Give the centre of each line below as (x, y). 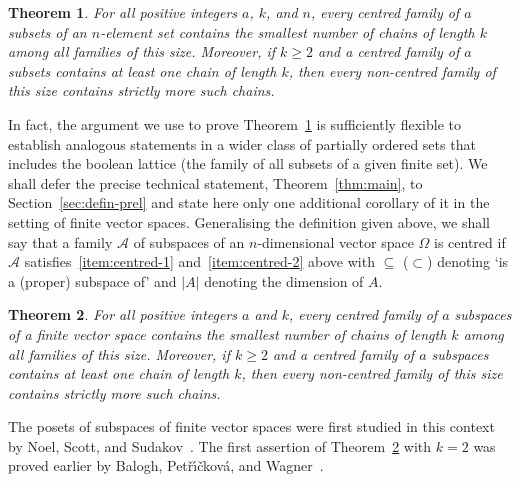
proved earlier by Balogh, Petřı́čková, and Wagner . (166, 465)
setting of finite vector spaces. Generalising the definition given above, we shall (249, 221)
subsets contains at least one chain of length (142, 70)
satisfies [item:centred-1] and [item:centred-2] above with (199, 261)
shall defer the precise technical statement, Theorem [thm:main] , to (215, 182)
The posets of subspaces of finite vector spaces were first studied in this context (251, 426)
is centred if (470, 241)
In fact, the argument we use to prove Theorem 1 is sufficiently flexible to (234, 123)
